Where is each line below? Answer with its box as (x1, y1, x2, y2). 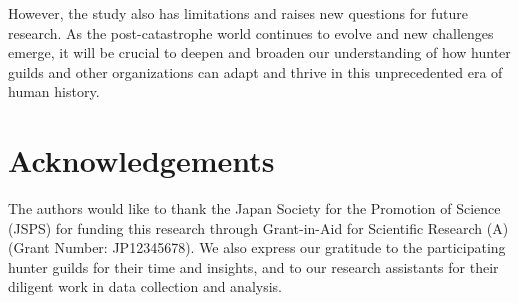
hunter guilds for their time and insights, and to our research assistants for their (8, 256, 499, 277)
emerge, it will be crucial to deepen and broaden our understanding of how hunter (8, 42, 511, 63)
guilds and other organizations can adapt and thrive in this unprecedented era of (8, 61, 503, 82)
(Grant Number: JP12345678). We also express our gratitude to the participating (8, 237, 506, 258)
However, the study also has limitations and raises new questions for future (8, 3, 469, 23)
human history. (8, 81, 100, 102)
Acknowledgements (8, 140, 275, 181)
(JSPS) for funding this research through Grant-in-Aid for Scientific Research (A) (8, 217, 509, 238)
